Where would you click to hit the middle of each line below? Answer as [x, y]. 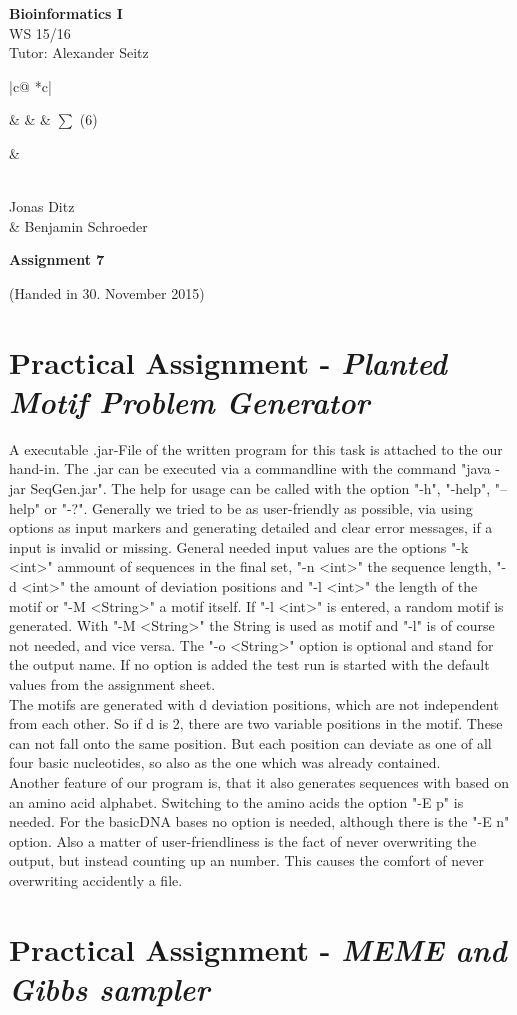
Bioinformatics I [66, 13]
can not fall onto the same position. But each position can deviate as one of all [250, 742]
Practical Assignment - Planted [228, 362]
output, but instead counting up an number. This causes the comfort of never [246, 860]
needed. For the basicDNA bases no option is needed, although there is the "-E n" [259, 821]
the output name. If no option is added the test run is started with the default [249, 664]
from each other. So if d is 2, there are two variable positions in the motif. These [256, 723]
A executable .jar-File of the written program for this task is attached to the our [256, 448]
